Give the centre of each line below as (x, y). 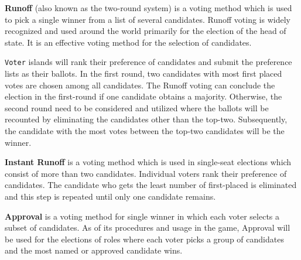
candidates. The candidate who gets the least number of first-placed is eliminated (151, 185)
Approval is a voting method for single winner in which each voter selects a (142, 216)
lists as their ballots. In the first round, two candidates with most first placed (143, 73)
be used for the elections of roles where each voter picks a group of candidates (144, 239)
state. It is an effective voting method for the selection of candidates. (128, 42)
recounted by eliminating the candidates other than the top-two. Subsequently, (146, 119)
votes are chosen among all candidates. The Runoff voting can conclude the (140, 85)
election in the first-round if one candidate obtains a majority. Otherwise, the (143, 96)
